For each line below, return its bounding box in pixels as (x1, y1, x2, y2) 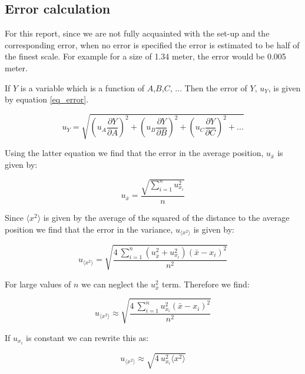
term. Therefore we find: (161, 277, 250, 290)
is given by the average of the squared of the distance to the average (43, 211, 290, 224)
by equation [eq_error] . (5, 93, 89, 105)
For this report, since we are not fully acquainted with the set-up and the (5, 27, 270, 39)
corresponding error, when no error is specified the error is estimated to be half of (5, 38, 300, 51)
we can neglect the (81, 277, 148, 290)
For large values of (5, 277, 71, 290)
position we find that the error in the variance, (5, 223, 173, 235)
